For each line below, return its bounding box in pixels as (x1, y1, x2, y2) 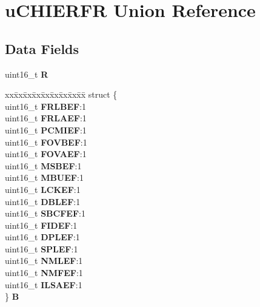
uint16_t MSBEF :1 (5, 159, 82, 172)
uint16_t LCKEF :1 (5, 183, 81, 195)
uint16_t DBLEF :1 (5, 195, 81, 207)
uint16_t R (5, 67, 48, 80)
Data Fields (5, 39, 79, 58)
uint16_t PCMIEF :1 (5, 123, 87, 136)
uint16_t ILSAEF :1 (5, 278, 82, 291)
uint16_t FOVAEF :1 (5, 147, 87, 160)
